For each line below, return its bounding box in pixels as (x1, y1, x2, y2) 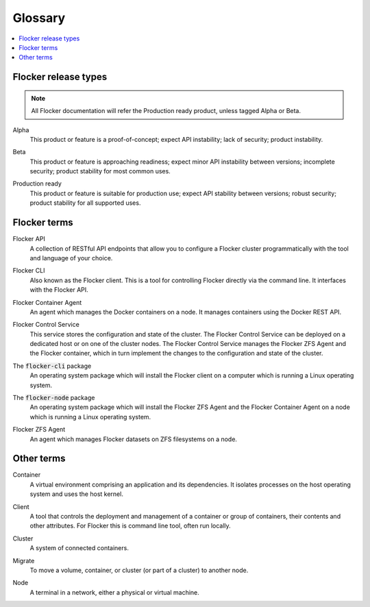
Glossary (12, 10, 66, 25)
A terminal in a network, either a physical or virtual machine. (29, 588, 200, 596)
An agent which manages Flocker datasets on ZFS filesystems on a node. (29, 435, 238, 443)
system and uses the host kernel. (29, 490, 123, 498)
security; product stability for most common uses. (29, 167, 171, 175)
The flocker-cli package (12, 362, 92, 370)
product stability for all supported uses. (29, 199, 141, 207)
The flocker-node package (12, 394, 95, 402)
